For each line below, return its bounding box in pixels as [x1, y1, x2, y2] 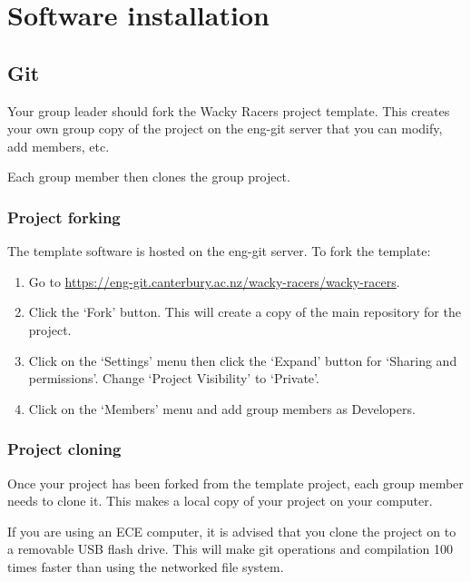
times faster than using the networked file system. [7, 557, 284, 576]
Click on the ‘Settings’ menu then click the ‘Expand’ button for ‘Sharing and [28, 350, 457, 370]
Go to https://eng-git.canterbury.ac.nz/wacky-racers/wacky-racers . [28, 271, 400, 291]
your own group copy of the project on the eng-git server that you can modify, [7, 119, 443, 138]
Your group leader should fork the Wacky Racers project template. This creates [7, 101, 450, 120]
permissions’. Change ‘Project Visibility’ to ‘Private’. [28, 369, 319, 388]
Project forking [7, 205, 121, 228]
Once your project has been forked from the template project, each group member [7, 473, 464, 492]
